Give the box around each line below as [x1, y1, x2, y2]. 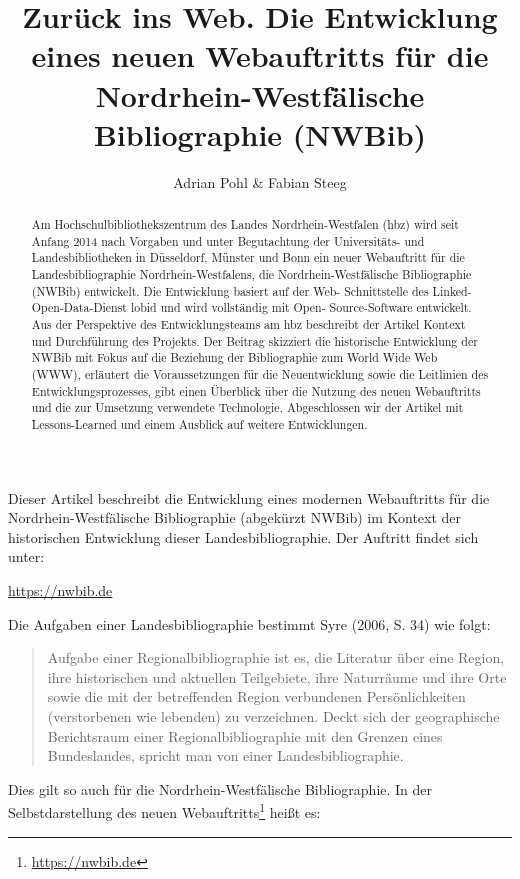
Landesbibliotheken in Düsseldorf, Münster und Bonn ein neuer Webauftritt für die [31, 249, 465, 266]
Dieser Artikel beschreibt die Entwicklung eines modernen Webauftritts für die [8, 487, 490, 508]
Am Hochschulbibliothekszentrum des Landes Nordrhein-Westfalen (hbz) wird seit [31, 216, 459, 233]
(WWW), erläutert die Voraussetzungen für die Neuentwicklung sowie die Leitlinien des [31, 365, 489, 382]
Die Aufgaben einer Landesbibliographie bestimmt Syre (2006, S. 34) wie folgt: [8, 613, 491, 634]
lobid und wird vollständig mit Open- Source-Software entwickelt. [130, 299, 472, 316]
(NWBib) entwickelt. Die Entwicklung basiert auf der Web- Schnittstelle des [31, 282, 429, 299]
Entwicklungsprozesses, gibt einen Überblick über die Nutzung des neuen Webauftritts [31, 382, 481, 399]
